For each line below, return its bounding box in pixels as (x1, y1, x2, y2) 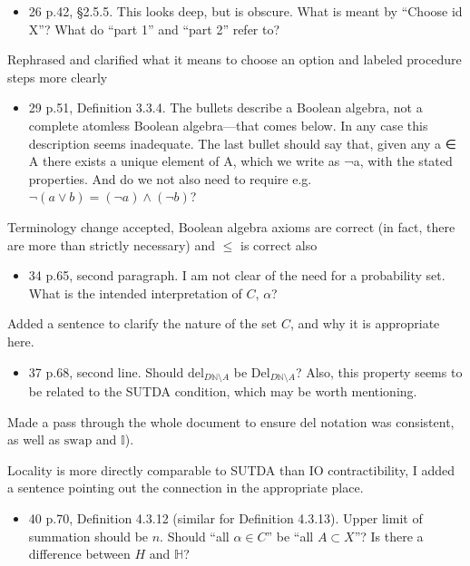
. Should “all (160, 526, 230, 545)
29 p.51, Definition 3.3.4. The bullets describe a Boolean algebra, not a (28, 98, 423, 117)
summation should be (28, 526, 149, 545)
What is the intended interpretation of (28, 283, 242, 302)
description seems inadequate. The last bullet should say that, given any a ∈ (28, 133, 456, 152)
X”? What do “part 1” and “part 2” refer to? (28, 19, 280, 38)
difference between (28, 544, 131, 563)
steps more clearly (7, 67, 108, 86)
